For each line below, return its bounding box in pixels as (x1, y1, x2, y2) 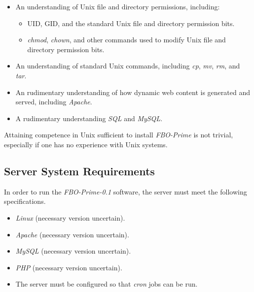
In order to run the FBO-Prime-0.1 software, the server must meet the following (4, 186, 247, 196)
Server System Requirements (4, 163, 155, 178)
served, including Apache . (15, 97, 92, 107)
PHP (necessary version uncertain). (15, 262, 122, 272)
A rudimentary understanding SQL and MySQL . (15, 113, 163, 123)
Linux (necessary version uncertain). (15, 212, 125, 223)
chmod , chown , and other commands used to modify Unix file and (27, 34, 226, 45)
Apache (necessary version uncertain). (15, 229, 129, 239)
